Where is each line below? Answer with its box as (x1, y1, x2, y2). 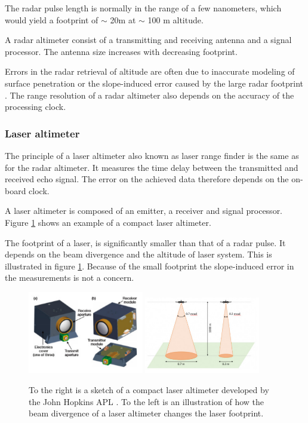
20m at (110, 13, 136, 26)
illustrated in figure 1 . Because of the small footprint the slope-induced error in (5, 259, 294, 272)
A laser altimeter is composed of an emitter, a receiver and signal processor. (5, 204, 283, 217)
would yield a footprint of (5, 13, 98, 26)
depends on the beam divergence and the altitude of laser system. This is (5, 248, 272, 260)
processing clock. (5, 100, 66, 113)
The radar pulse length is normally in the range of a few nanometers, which (5, 2, 282, 14)
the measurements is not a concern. (5, 271, 134, 284)
